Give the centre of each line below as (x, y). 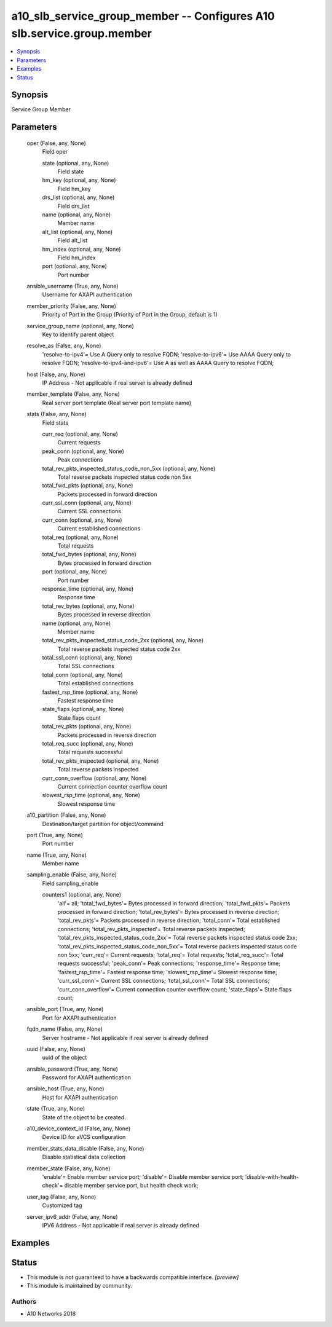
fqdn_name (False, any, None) (65, 1029)
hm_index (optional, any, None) (81, 249)
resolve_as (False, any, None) (64, 346)
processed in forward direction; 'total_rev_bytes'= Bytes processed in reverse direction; (168, 912)
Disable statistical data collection (84, 1157)
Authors (24, 1301)
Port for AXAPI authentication (79, 1018)
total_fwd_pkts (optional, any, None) (88, 486)
